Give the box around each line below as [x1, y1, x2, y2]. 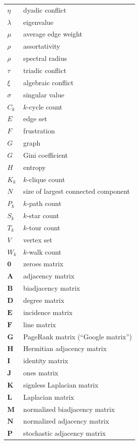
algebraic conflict [23, 77, 74, 87]
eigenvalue [23, 17, 54, 27]
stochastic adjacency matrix [23, 428, 106, 438]
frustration [23, 126, 55, 136]
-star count [27, 210, 60, 221]
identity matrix [23, 355, 68, 366]
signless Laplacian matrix [23, 379, 98, 389]
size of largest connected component [23, 186, 130, 196]
